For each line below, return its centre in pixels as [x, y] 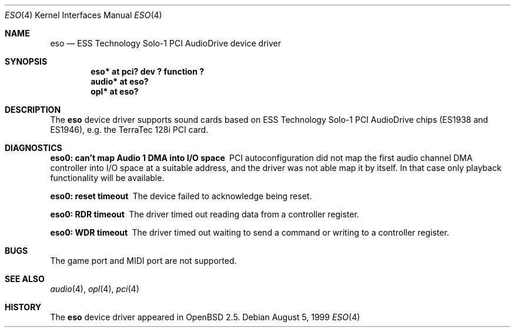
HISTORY [23, 307]
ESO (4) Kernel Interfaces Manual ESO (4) [83, 15]
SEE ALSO [25, 279]
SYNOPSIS [26, 61]
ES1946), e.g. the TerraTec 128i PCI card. [129, 130]
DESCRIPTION [33, 110]
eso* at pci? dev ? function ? [148, 71]
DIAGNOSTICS [34, 148]
